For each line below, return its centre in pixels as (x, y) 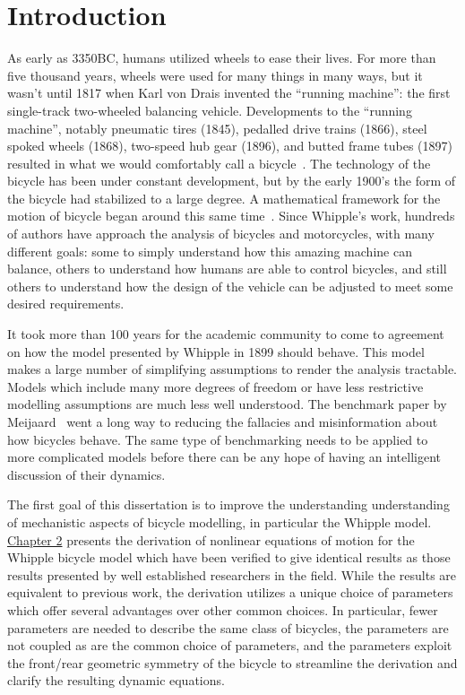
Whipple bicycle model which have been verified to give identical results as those (229, 557)
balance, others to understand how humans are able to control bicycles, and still (227, 269)
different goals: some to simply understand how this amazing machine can (210, 251)
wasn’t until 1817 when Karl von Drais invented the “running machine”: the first (229, 93)
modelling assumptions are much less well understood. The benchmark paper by (227, 404)
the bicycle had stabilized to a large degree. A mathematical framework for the (224, 198)
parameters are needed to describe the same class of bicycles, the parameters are (228, 627)
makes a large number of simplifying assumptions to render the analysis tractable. (232, 369)
